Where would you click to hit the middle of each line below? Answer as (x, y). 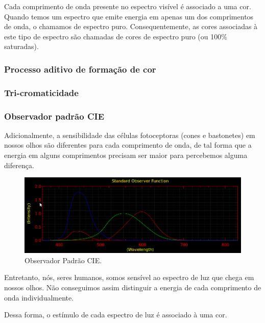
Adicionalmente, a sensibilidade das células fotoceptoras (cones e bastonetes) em (130, 135)
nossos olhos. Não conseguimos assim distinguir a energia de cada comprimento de (133, 287)
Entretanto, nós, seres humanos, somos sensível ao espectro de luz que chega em (129, 277)
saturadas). (21, 46)
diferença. (19, 165)
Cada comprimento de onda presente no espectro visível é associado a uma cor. (128, 6)
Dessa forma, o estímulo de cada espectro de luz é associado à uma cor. (116, 315)
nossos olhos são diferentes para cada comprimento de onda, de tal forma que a (128, 145)
